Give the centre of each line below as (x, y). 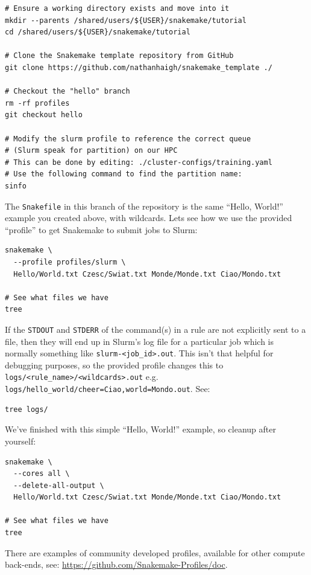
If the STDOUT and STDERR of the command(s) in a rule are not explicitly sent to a (155, 329)
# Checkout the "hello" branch (68, 92)
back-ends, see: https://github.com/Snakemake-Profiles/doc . (116, 564)
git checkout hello (44, 115)
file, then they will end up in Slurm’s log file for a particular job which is (140, 341)
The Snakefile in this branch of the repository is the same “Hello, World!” (144, 206)
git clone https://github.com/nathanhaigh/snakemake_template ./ (139, 67)
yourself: (20, 441)
